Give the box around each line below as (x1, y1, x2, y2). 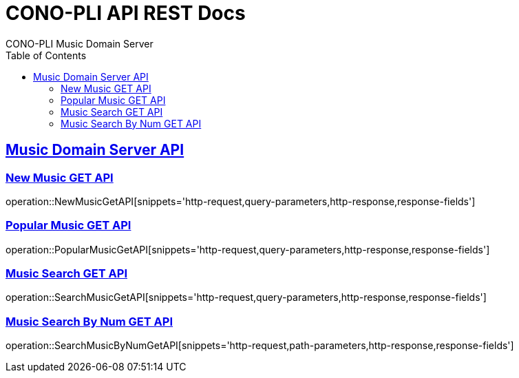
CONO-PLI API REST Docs (6, 1, 246, 25)
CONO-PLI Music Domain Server (6, 37, 153, 50)
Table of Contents (6, 49, 87, 61)
